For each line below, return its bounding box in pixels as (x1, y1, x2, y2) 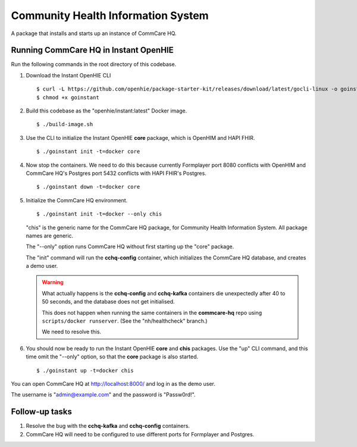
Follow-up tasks (11, 407, 73, 417)
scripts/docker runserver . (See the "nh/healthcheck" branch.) (42, 317, 208, 324)
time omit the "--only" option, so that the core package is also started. (26, 353, 199, 360)
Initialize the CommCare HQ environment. (26, 196, 128, 204)
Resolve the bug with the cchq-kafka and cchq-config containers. (26, 423, 190, 430)
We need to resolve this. (42, 328, 101, 336)
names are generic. (26, 232, 74, 239)
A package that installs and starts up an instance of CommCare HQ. (11, 30, 177, 37)
